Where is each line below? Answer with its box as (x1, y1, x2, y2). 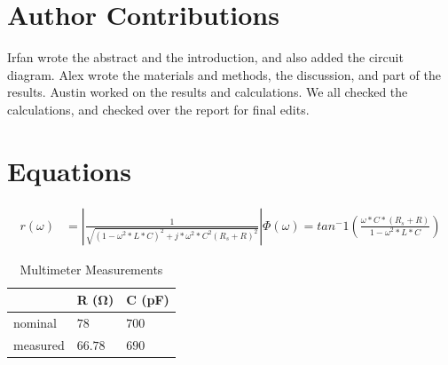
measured (13, 335, 65, 353)
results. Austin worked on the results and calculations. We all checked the (7, 83, 408, 101)
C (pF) (126, 290, 169, 309)
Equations (7, 152, 131, 188)
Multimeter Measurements (20, 259, 163, 278)
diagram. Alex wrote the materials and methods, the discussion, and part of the (7, 65, 441, 83)
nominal (13, 313, 58, 332)
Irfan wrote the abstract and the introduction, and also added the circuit (7, 48, 404, 67)
